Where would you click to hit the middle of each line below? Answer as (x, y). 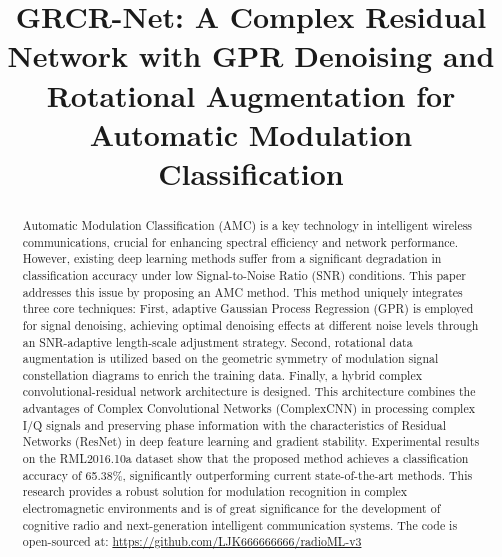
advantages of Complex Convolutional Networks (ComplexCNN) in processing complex (248, 408)
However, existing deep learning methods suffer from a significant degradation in (232, 258)
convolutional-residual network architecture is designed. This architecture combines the (249, 391)
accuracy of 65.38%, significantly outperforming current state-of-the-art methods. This (247, 474)
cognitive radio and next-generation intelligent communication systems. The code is (240, 524)
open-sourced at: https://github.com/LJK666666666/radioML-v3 (192, 541)
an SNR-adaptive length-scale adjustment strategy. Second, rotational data (217, 341)
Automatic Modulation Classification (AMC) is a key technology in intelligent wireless (247, 224)
